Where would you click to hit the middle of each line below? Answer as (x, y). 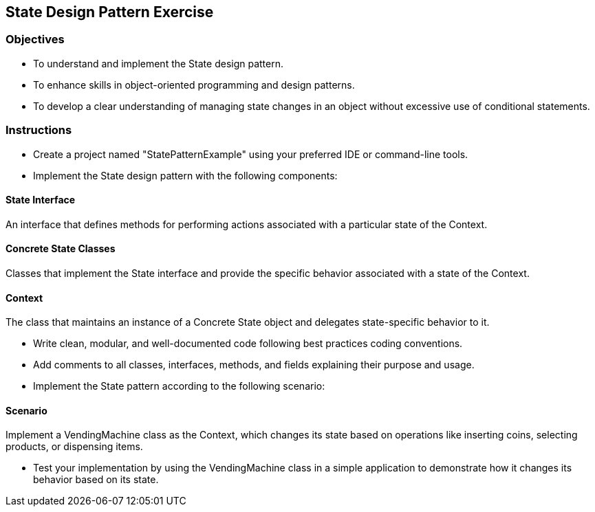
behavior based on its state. (96, 480)
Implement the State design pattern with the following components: (185, 175)
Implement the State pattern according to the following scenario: (179, 386)
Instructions (39, 130)
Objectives (35, 40)
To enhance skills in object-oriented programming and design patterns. (194, 85)
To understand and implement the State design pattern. (158, 63)
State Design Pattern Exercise (110, 12)
